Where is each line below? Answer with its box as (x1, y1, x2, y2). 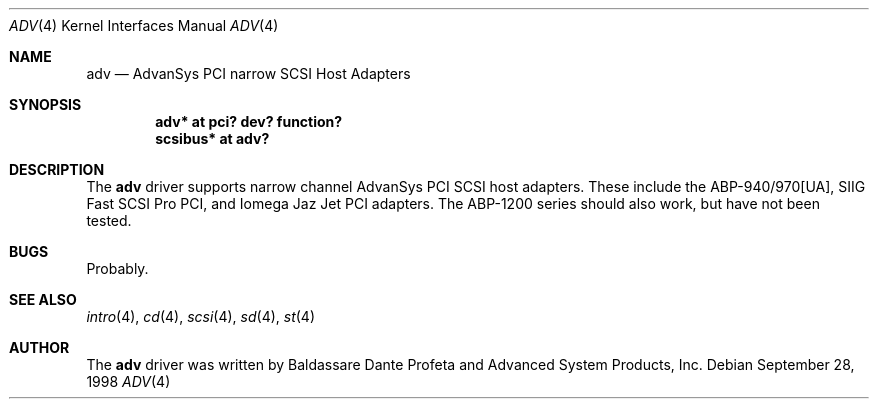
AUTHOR (9, 339, 70, 356)
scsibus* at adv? (155, 130, 270, 147)
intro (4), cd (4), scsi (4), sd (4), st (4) (86, 308, 316, 325)
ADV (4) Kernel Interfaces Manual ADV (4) (9, 17, 279, 34)
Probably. (86, 260, 149, 277)
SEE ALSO (9, 291, 77, 308)
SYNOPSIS (9, 96, 82, 113)
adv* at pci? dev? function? (155, 113, 343, 130)
